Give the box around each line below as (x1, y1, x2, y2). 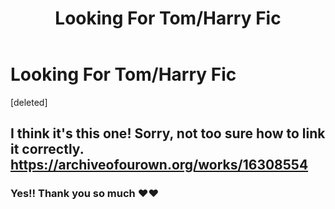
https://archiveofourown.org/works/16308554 (10, 157, 309, 174)
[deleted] (10, 96, 48, 108)
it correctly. (10, 141, 85, 158)
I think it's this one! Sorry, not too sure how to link (10, 125, 326, 142)
